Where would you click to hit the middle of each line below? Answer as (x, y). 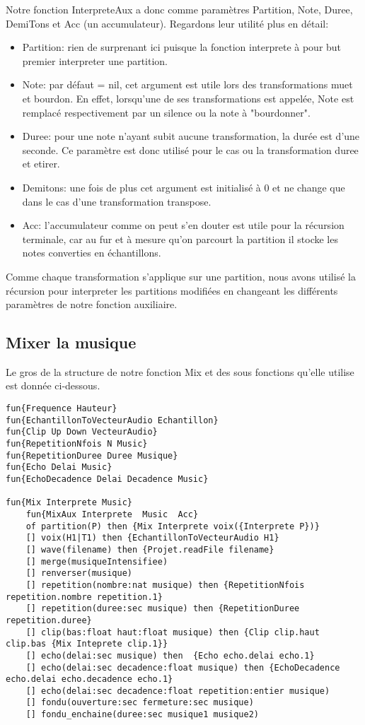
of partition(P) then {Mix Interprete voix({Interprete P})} (173, 526)
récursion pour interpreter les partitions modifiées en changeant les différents (172, 290)
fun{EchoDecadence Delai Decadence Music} (107, 479)
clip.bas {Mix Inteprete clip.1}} (87, 644)
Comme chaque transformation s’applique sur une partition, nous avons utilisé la (181, 276)
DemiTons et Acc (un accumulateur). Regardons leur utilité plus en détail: (167, 23)
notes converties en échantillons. (92, 253)
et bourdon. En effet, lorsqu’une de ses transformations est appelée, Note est (188, 98)
